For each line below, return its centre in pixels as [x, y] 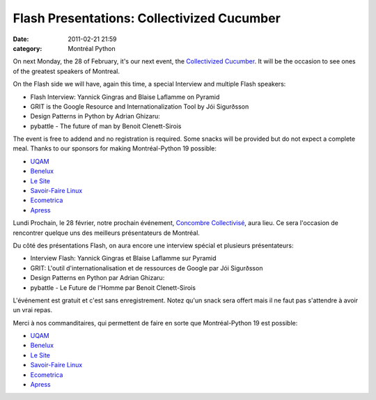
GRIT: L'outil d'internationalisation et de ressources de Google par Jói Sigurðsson [147, 268]
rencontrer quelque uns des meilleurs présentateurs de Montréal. [106, 233]
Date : [21, 39]
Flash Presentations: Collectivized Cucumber [147, 18]
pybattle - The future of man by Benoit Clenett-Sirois [106, 126]
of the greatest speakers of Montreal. [66, 71]
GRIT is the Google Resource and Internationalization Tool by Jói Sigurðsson [140, 106]
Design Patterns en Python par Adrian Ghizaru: [97, 278]
